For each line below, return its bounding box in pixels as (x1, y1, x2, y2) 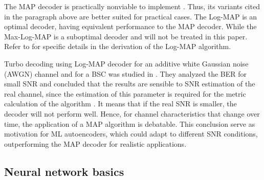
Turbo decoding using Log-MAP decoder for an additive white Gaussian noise (4, 58, 249, 69)
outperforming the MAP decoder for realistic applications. (4, 138, 187, 149)
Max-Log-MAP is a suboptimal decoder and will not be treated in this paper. (4, 31, 248, 41)
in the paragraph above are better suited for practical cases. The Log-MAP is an (4, 11, 257, 21)
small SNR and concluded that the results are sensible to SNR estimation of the (4, 78, 255, 89)
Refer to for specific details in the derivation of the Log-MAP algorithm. (4, 41, 231, 52)
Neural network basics (4, 163, 124, 179)
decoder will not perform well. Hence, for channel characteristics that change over (4, 108, 260, 119)
